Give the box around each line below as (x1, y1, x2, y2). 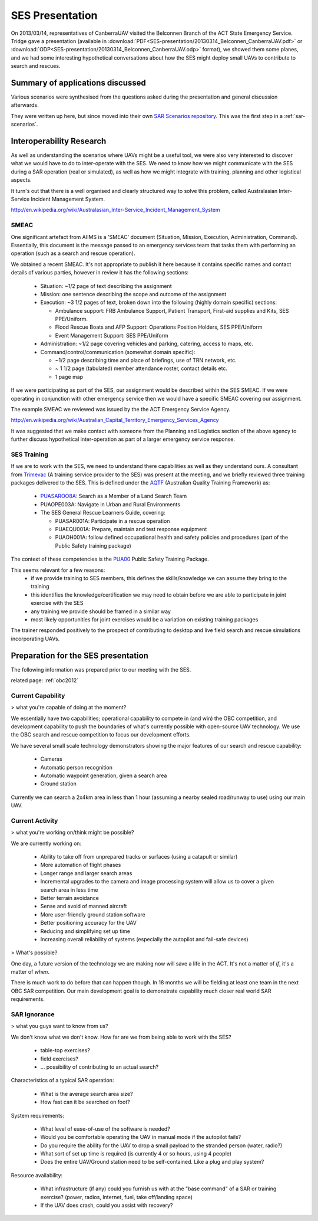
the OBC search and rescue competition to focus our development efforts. (11, 731, 191, 738)
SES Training (11, 450, 48, 459)
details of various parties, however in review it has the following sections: (11, 269, 189, 276)
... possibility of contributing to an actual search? (40, 1063, 159, 1071)
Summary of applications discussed (11, 77, 147, 88)
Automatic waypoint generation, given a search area (40, 772, 167, 779)
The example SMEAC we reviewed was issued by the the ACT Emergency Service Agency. (11, 406, 231, 413)
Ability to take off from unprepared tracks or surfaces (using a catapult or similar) (40, 853, 238, 860)
